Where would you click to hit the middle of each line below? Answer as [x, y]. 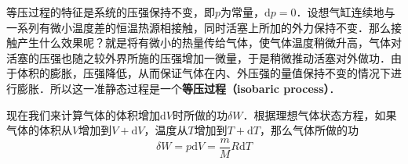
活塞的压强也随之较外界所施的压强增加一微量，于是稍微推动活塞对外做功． [199, 57]
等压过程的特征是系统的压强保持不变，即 [111, 12]
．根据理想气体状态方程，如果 [320, 114]
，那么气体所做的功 [309, 130]
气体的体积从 [39, 130]
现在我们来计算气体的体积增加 [83, 114]
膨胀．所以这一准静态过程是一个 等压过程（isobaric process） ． [178, 88]
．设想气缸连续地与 [346, 12]
